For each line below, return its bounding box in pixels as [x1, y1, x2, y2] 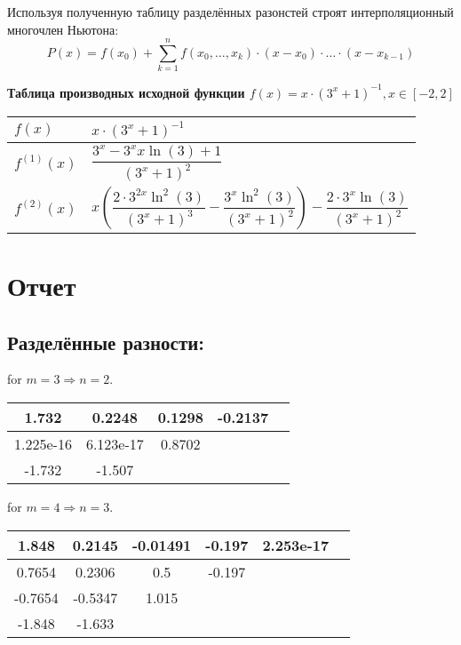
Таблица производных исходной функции [7, 83, 245, 101]
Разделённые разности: [7, 328, 205, 355]
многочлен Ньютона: [7, 20, 119, 38]
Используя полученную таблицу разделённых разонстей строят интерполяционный [7, 3, 454, 20]
